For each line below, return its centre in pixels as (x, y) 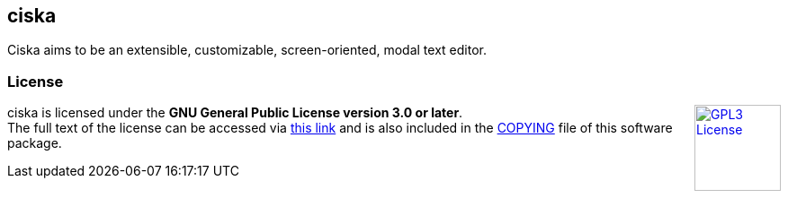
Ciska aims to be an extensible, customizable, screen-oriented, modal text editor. (247, 50)
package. (35, 143)
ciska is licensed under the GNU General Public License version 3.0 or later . (235, 113)
